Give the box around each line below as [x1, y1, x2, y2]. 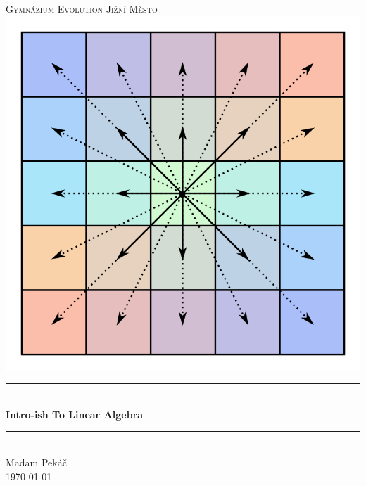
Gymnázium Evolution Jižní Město [6, 1, 158, 15]
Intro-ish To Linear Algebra [6, 407, 144, 421]
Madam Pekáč [6, 454, 67, 469]
